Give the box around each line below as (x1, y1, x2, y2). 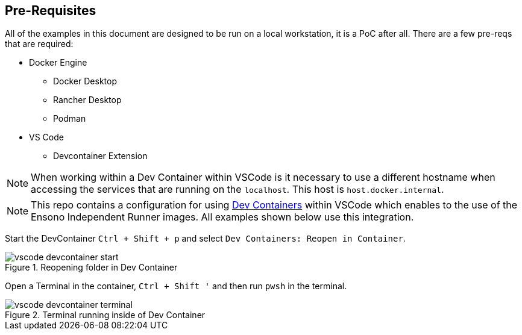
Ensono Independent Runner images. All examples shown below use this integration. (31, 211, 414, 224)
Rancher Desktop (53, 95, 122, 105)
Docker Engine (29, 57, 87, 68)
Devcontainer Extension (53, 151, 148, 161)
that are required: (5, 39, 74, 49)
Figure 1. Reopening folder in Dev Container (5, 262, 178, 273)
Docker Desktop (53, 76, 117, 87)
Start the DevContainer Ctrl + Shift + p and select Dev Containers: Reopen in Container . (5, 233, 406, 244)
